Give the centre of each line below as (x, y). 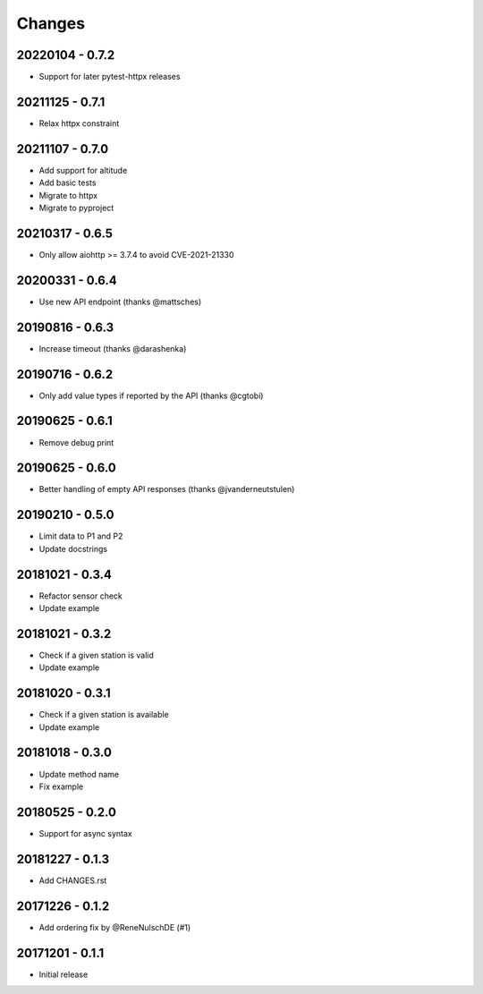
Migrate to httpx (68, 195)
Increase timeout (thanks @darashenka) (113, 348)
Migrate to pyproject (76, 208)
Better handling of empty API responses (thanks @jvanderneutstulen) (167, 489)
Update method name (79, 774)
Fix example (61, 786)
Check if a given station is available (104, 715)
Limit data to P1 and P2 (81, 536)
